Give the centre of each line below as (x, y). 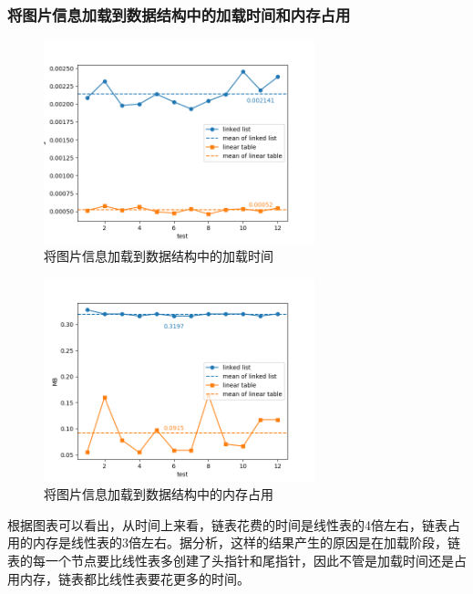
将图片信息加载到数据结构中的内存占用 (159, 494)
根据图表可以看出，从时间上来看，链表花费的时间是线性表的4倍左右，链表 (227, 524)
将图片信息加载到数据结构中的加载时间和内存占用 (179, 14)
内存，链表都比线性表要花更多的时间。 (134, 578)
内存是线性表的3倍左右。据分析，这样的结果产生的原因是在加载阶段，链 (246, 542)
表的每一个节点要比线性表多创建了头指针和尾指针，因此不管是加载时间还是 (231, 560)
